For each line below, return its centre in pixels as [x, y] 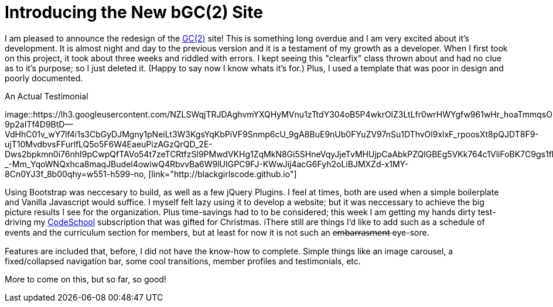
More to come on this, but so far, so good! [86, 279]
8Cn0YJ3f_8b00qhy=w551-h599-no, [76, 174]
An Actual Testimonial [47, 96]
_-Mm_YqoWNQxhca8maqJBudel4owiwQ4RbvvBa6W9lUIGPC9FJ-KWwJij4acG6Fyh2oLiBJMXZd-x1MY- [207, 164]
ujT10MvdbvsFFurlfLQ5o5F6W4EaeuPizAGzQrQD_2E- [109, 144]
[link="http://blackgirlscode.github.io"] [223, 174]
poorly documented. [44, 78]
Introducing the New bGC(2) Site [134, 12]
